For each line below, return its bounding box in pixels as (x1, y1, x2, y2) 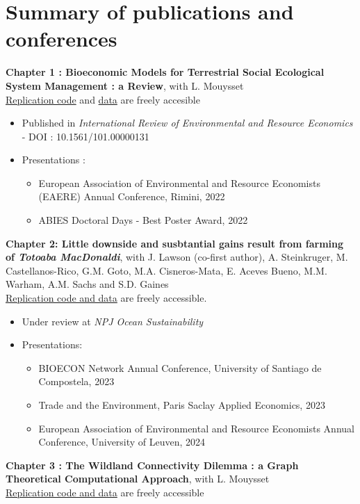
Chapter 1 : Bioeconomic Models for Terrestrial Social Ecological (6, 65, 325, 79)
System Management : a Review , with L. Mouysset (6, 78, 244, 92)
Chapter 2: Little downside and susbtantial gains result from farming (6, 236, 344, 250)
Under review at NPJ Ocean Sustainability (22, 314, 204, 328)
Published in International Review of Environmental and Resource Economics (22, 115, 353, 130)
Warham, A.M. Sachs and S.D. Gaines (6, 277, 169, 291)
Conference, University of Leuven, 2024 (38, 434, 206, 449)
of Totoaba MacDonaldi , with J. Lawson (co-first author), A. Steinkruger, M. (6, 250, 348, 264)
